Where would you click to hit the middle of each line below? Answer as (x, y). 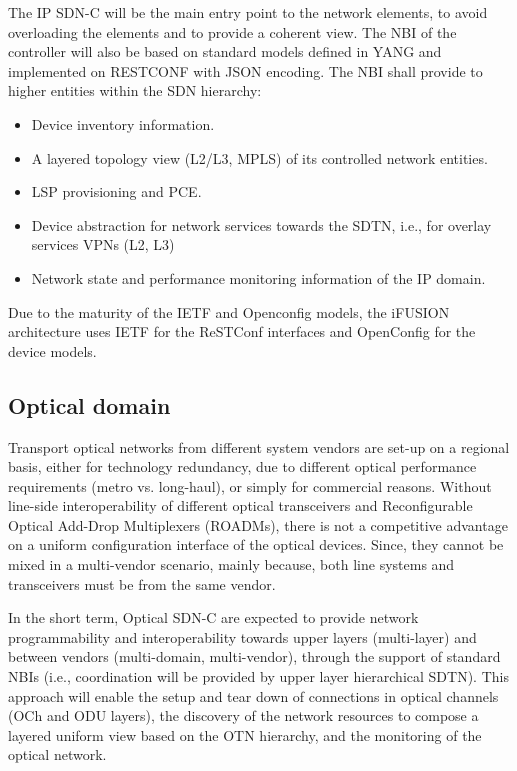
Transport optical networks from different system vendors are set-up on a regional (259, 446)
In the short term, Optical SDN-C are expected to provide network (213, 617)
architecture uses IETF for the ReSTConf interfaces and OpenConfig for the (242, 331)
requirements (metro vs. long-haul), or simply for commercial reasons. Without (250, 485)
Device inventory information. (123, 123)
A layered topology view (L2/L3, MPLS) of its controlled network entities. (259, 157)
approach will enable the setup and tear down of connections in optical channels (253, 695)
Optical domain (89, 404)
